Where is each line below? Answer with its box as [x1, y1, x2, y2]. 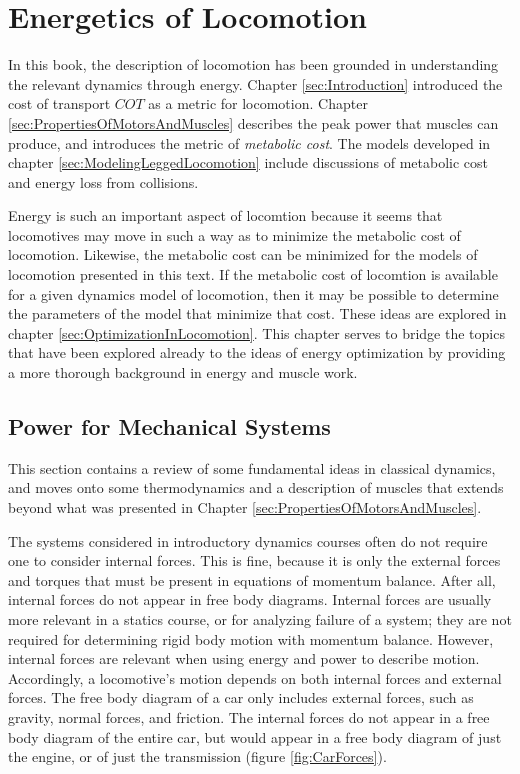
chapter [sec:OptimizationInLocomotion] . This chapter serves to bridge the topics [8, 322, 505, 343]
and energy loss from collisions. [8, 171, 199, 192]
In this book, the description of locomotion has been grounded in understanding [8, 54, 499, 75]
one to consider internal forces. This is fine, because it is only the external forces [8, 550, 501, 571]
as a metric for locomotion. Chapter [148, 93, 368, 114]
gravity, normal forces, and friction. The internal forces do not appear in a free [8, 706, 490, 727]
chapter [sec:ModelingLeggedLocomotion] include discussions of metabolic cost [8, 152, 489, 173]
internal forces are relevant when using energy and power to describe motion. [8, 648, 480, 669]
